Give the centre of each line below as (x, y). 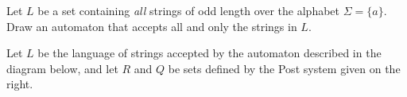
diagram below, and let (62, 68)
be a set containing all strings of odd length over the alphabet (189, 10)
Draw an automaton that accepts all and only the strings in (152, 26)
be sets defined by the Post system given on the (284, 68)
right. (20, 84)
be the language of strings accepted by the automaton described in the (209, 53)
